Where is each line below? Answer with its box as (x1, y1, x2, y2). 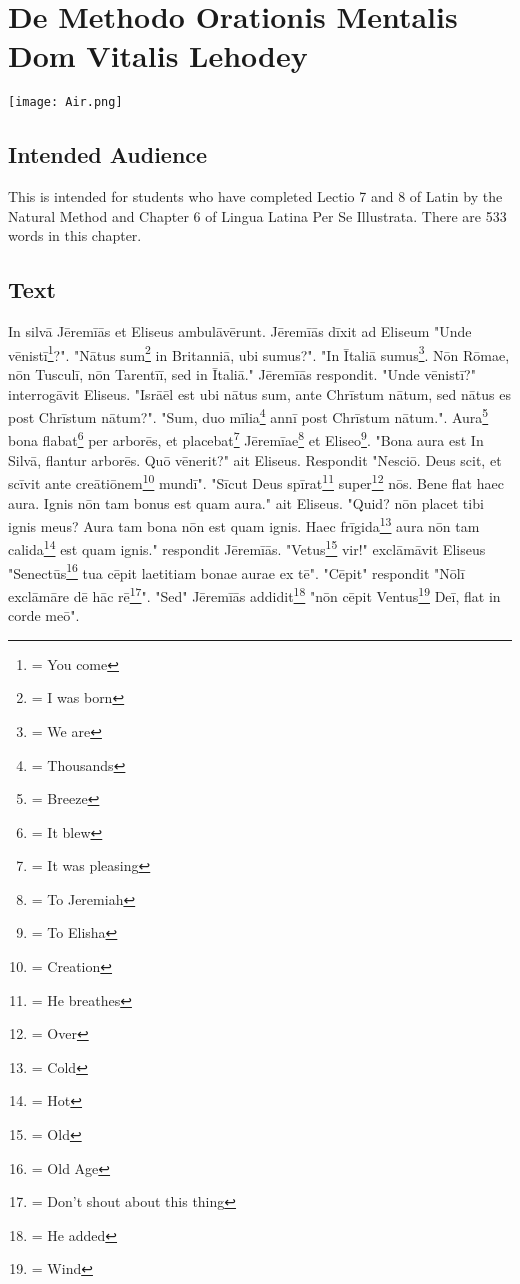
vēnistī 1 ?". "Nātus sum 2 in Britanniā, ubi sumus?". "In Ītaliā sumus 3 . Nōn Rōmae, (8, 341, 510, 365)
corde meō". (8, 605, 80, 626)
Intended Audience (8, 139, 208, 170)
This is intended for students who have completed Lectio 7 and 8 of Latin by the (8, 186, 503, 207)
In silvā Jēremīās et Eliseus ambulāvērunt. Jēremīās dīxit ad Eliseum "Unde (8, 321, 472, 342)
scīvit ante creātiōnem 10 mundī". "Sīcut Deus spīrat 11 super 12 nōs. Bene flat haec (8, 470, 504, 493)
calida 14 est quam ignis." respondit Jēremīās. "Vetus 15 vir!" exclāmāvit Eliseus (8, 536, 486, 560)
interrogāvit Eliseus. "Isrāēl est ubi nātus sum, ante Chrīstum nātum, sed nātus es (8, 383, 511, 404)
